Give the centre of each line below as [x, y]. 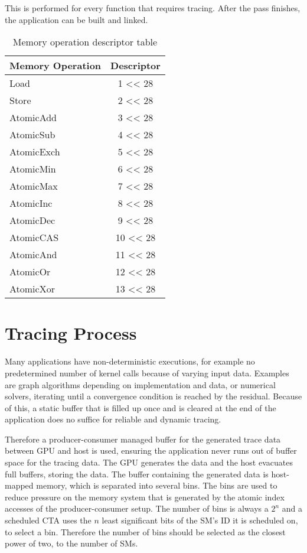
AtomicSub [32, 135]
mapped [19, 485]
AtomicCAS [34, 238]
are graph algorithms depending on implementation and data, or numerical [140, 384]
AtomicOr [30, 272]
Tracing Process [71, 333]
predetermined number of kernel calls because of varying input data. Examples [147, 373]
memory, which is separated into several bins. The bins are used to [157, 485]
